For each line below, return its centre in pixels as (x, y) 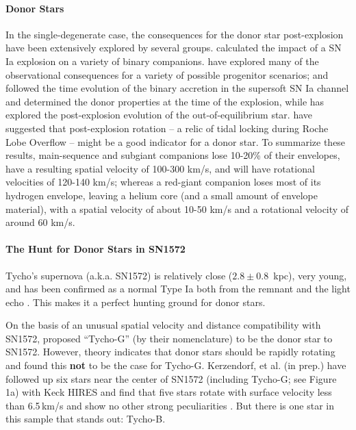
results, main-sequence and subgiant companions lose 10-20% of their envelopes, (173, 155)
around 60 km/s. (40, 222)
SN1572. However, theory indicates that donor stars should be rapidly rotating (170, 352)
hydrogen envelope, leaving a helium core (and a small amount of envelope (162, 195)
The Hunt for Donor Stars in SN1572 (96, 249)
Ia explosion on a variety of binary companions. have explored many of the (162, 61)
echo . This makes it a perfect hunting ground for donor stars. (136, 302)
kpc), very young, (310, 275)
